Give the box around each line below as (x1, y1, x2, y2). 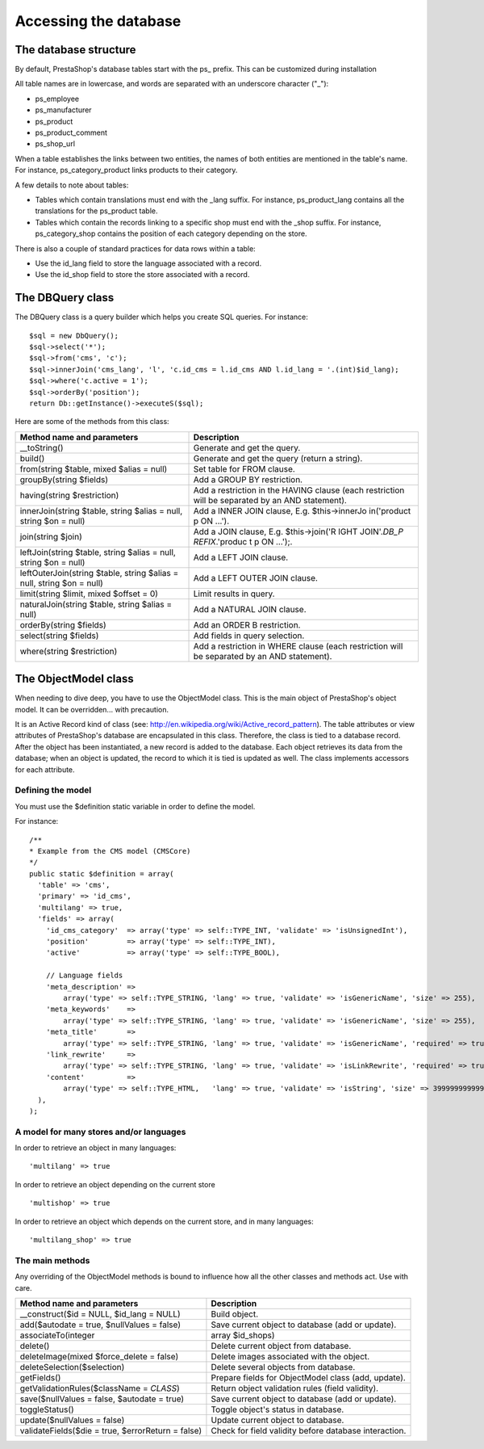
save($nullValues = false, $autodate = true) (19, 1393, 185, 1405)
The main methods (15, 1254, 90, 1266)
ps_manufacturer (35, 105, 92, 115)
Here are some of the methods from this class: (15, 417, 169, 426)
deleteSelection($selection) (19, 1361, 125, 1372)
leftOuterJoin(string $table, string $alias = (19, 567, 179, 578)
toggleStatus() (19, 1404, 74, 1415)
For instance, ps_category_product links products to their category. (15, 166, 238, 175)
